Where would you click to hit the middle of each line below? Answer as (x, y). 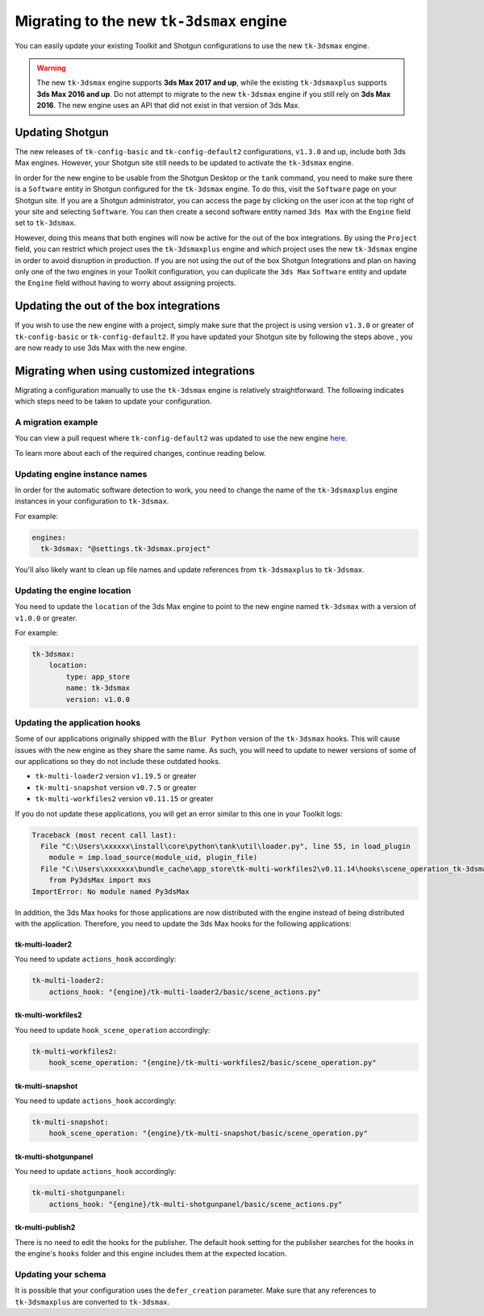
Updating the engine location (73, 591)
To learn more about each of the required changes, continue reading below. (140, 453)
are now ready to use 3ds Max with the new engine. (101, 348)
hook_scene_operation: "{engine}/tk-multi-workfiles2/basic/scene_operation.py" (213, 1063)
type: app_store (98, 677)
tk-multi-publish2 (45, 1227)
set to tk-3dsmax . (46, 223)
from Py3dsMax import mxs (100, 880)
